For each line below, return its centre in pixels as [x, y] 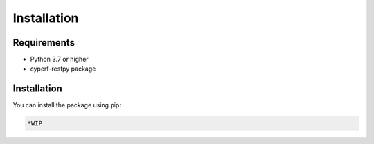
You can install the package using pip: [67, 105]
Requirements [44, 43]
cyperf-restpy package [63, 69]
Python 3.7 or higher [60, 60]
